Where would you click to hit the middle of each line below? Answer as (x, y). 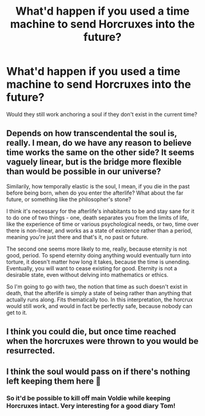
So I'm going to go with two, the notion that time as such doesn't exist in (97, 286)
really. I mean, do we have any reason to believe (99, 143)
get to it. (17, 312)
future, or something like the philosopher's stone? (69, 199)
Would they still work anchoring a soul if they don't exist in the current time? (102, 114)
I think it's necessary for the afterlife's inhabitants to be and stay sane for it (100, 211)
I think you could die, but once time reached (91, 332)
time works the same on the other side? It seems (100, 153)
